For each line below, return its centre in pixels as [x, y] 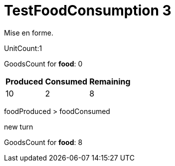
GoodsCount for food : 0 [43, 63]
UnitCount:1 [23, 48]
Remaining [110, 81]
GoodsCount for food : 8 [43, 142]
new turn [19, 126]
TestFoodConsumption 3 [88, 10]
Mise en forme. [29, 32]
